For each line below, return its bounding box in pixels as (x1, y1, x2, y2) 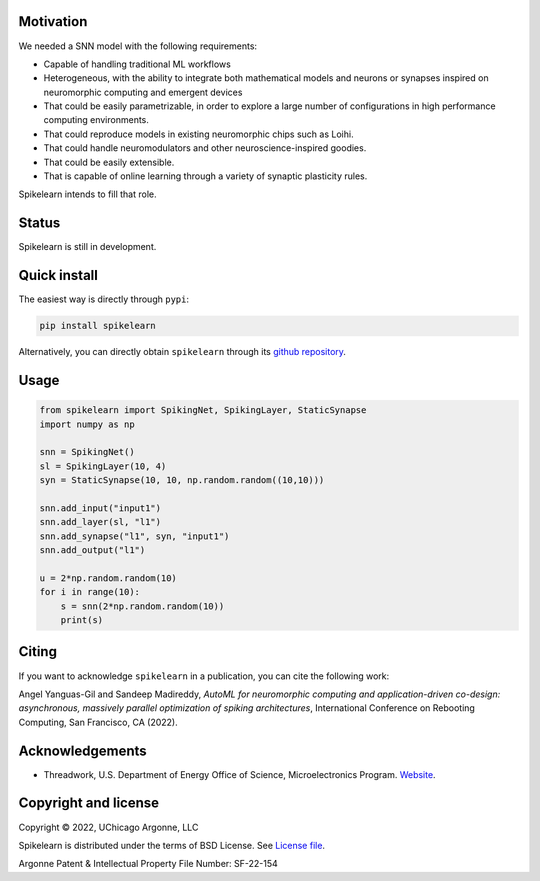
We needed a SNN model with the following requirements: (18, 40, 258, 52)
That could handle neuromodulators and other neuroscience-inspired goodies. (43, 142, 367, 154)
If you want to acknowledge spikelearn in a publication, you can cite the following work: (18, 670, 390, 682)
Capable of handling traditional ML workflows (43, 58, 232, 70)
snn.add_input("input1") (39, 502, 162, 514)
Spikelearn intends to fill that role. (18, 188, 157, 200)
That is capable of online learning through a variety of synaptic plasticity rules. (43, 170, 368, 182)
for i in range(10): (39, 586, 140, 598)
